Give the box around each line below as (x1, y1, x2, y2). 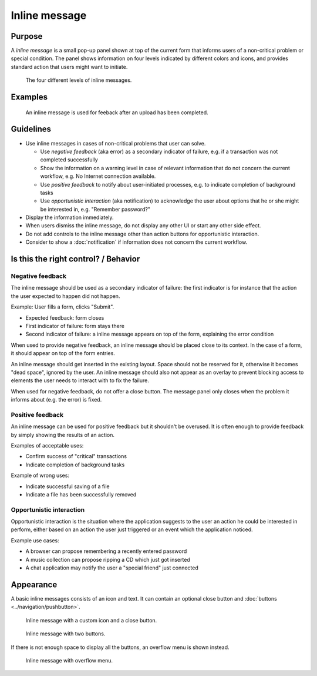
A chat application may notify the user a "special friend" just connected (25, 564, 199, 571)
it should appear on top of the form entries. (11, 350, 116, 357)
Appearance (11, 579, 58, 589)
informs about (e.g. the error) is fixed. (11, 396, 102, 403)
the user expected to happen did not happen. (11, 292, 120, 300)
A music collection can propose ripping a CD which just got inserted (25, 556, 190, 563)
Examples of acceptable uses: (11, 442, 84, 449)
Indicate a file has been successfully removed (25, 491, 137, 498)
